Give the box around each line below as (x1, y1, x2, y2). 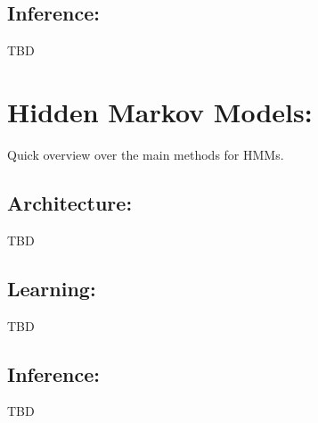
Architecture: (7, 188, 133, 216)
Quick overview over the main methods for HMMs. (7, 145, 284, 163)
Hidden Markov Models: (7, 93, 313, 129)
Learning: (7, 274, 96, 302)
